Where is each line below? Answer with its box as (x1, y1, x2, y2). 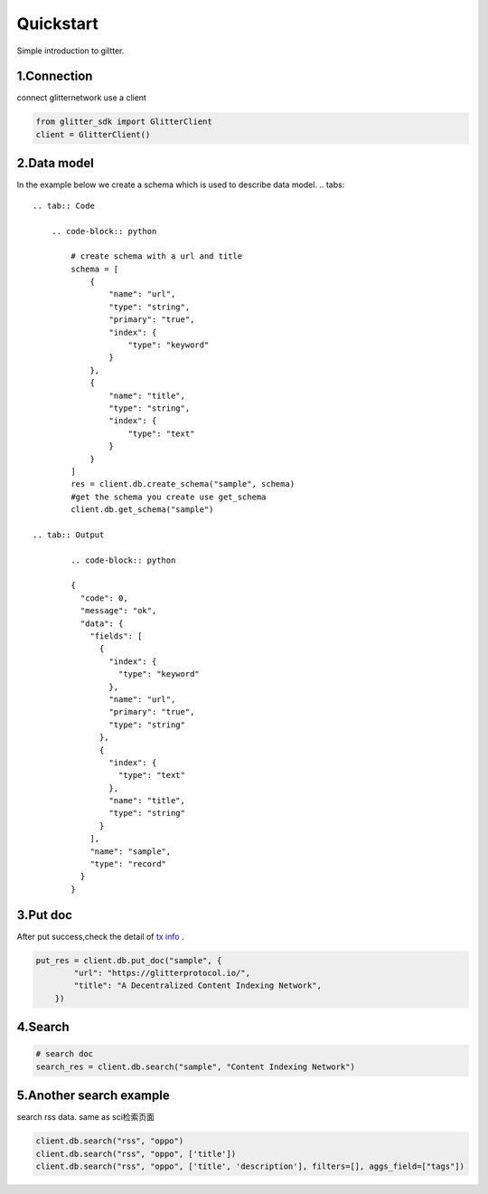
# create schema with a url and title (70, 251, 243, 261)
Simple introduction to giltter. (16, 45, 125, 56)
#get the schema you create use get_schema (70, 491, 267, 502)
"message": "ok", (80, 606, 157, 616)
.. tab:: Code (33, 200, 95, 211)
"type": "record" (89, 859, 167, 869)
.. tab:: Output (33, 529, 105, 540)
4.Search (16, 1019, 70, 1035)
